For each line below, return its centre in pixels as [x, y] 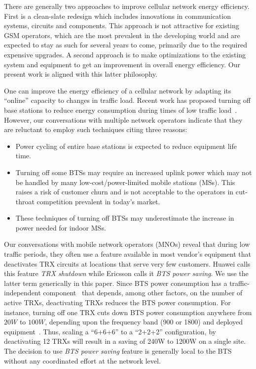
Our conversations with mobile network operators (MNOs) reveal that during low [127, 244]
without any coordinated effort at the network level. [82, 360]
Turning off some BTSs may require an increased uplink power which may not [134, 172]
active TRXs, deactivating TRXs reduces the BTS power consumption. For [117, 302]
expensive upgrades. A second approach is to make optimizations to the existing [125, 54]
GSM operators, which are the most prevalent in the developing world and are [122, 35]
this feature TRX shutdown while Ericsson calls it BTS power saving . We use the [126, 273]
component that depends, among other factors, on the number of [143, 293]
